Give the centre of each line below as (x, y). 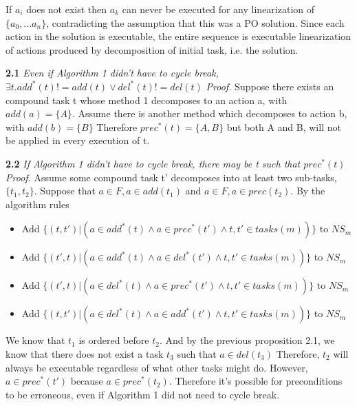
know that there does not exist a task (85, 353)
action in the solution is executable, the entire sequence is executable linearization (178, 36)
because (87, 381)
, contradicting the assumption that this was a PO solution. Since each (195, 22)
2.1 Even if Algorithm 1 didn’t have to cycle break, (112, 73)
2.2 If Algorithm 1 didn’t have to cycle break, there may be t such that (153, 163)
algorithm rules (37, 204)
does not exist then (67, 9)
